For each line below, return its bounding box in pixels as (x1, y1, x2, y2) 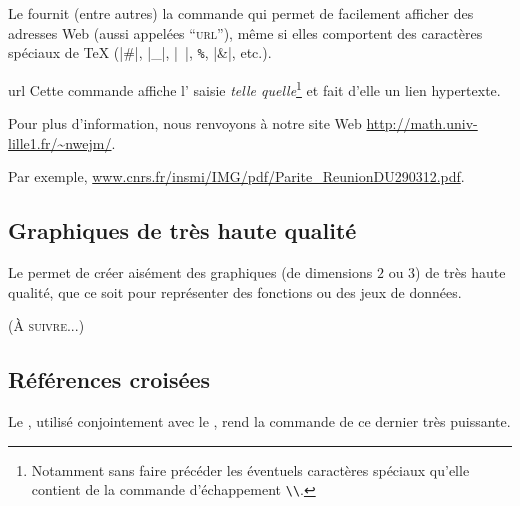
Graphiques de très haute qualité (8, 215, 357, 246)
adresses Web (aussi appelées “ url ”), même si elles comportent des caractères (8, 22, 483, 43)
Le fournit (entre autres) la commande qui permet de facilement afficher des (8, 3, 474, 23)
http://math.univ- (366, 113, 478, 134)
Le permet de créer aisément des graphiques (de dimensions (8, 262, 373, 283)
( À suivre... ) (8, 315, 85, 336)
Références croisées (8, 364, 211, 395)
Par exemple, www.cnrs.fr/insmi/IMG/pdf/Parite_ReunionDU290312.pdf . (8, 166, 465, 187)
